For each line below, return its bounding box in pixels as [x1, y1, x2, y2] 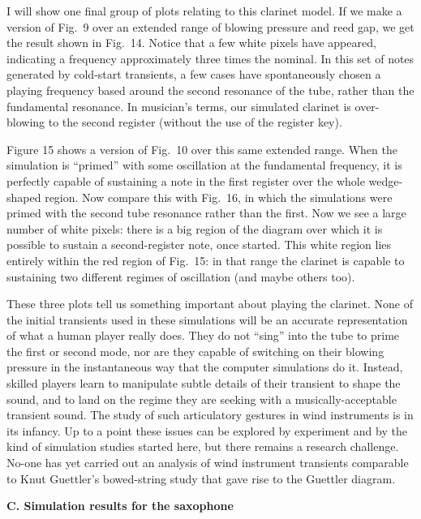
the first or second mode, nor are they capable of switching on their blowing [6, 342, 384, 359]
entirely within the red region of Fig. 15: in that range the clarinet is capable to [6, 251, 405, 268]
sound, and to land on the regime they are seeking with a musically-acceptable [6, 390, 397, 407]
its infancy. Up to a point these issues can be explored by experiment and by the [6, 422, 407, 439]
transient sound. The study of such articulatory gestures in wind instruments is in [6, 406, 414, 423]
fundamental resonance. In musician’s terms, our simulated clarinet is [6, 97, 351, 114]
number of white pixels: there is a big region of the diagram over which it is [6, 220, 383, 237]
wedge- [368, 172, 403, 189]
